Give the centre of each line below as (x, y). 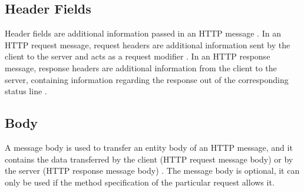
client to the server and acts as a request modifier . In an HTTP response (138, 56)
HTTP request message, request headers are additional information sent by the (148, 44)
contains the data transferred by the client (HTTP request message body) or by (149, 159)
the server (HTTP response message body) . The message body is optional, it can (152, 171)
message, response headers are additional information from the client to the (141, 67)
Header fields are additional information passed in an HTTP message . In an (143, 33)
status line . (26, 91)
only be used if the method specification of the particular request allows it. (140, 182)
